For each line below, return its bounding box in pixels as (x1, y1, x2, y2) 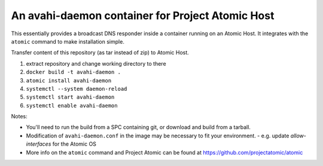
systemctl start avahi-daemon (26, 94, 115, 101)
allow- (290, 132, 306, 139)
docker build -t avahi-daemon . (26, 69, 121, 76)
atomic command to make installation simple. (11, 38, 125, 45)
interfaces (26, 140, 51, 147)
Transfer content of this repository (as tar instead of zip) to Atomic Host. (11, 49, 190, 56)
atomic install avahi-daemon (26, 77, 112, 84)
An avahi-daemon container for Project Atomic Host (11, 9, 275, 22)
